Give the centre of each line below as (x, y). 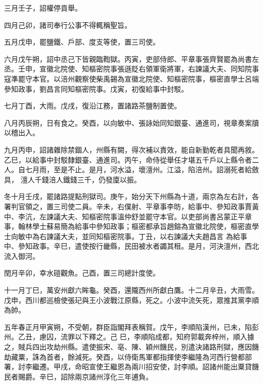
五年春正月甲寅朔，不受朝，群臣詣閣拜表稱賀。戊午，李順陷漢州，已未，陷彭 (131, 326)
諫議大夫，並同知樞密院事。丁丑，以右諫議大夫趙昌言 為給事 (147, 236)
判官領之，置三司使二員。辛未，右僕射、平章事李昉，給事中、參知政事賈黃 (135, 206)
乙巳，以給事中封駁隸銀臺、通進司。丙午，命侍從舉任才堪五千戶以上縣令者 (128, 159)
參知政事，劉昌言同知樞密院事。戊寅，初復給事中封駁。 (96, 88)
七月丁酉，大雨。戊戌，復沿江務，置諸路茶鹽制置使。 (93, 106)
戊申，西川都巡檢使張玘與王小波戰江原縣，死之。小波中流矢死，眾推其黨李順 (131, 300)
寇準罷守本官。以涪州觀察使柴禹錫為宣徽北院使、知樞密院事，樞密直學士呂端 (131, 78)
